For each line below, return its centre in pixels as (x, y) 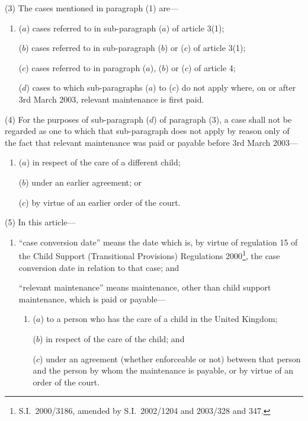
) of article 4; (212, 67)
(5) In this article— (40, 222)
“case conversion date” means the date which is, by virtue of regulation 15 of (158, 242)
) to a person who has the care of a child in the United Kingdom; (159, 319)
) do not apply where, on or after (236, 87)
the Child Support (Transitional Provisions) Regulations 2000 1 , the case (149, 255)
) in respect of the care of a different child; (103, 162)
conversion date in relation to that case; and (99, 267)
